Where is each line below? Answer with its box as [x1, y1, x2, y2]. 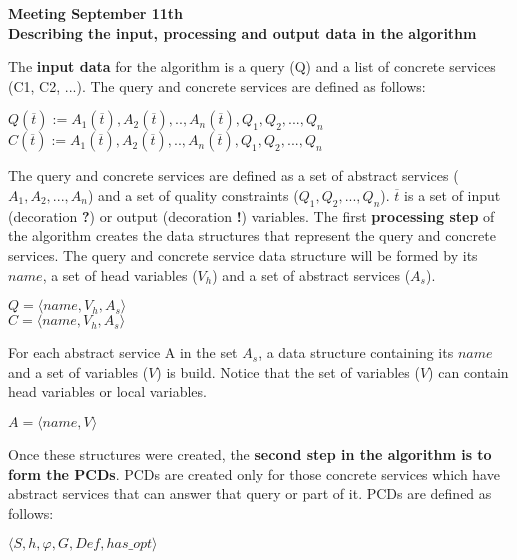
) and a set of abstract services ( [212, 264, 411, 285]
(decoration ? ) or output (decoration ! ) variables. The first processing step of [8, 205, 495, 226]
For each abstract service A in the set [8, 342, 238, 363]
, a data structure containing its [258, 342, 454, 363]
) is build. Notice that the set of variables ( [156, 361, 420, 382]
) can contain [428, 361, 509, 382]
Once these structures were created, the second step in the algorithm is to [8, 443, 492, 464]
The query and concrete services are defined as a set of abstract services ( [8, 165, 459, 186]
